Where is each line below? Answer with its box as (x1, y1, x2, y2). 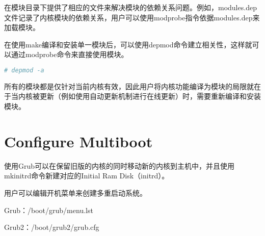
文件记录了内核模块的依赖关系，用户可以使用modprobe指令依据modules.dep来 (4, 12, 260, 22)
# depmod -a (4, 66, 44, 74)
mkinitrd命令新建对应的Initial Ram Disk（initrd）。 (4, 170, 169, 181)
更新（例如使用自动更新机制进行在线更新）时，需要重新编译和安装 (39, 91, 261, 101)
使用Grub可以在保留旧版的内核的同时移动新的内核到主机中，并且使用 (4, 160, 235, 171)
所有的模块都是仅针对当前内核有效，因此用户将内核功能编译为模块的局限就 (4, 81, 254, 91)
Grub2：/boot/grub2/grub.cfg (4, 222, 99, 232)
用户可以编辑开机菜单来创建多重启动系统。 (4, 187, 147, 198)
